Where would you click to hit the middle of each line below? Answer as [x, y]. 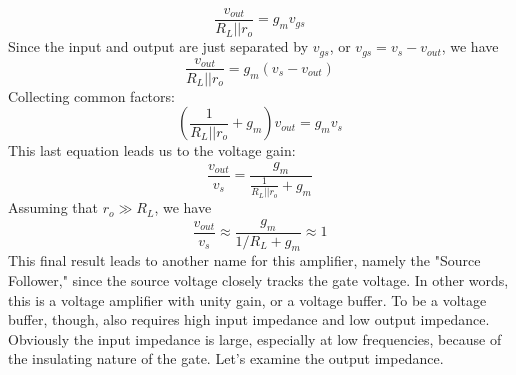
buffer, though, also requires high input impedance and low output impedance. [249, 319]
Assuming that [53, 207]
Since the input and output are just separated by [158, 46]
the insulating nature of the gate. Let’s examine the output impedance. [226, 358]
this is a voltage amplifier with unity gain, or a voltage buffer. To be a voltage [247, 299]
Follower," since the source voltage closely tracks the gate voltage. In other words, [258, 280]
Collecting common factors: [91, 95]
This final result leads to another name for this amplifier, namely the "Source [244, 260]
